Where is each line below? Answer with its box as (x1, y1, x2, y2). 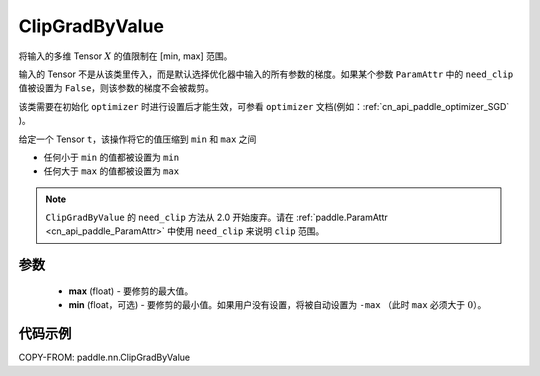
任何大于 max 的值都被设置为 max (43, 165, 180, 177)
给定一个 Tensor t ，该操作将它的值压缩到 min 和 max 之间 (18, 133, 257, 145)
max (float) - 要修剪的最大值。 (68, 285, 194, 297)
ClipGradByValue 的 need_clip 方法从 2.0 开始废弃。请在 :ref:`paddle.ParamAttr (45, 211, 389, 224)
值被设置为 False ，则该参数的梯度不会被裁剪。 (18, 82, 215, 94)
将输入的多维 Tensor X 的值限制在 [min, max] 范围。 (18, 50, 233, 62)
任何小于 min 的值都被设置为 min (43, 151, 180, 163)
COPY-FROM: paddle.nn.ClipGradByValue (18, 351, 190, 364)
